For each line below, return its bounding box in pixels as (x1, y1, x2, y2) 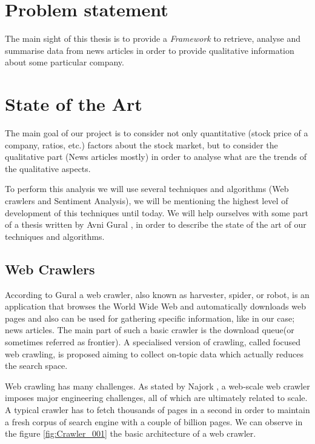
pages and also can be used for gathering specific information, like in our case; (5, 311, 295, 324)
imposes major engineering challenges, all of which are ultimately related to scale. (5, 391, 308, 404)
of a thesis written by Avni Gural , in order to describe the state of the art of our (5, 218, 307, 231)
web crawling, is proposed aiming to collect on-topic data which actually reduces (5, 347, 304, 360)
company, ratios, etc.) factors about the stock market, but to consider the (5, 138, 278, 151)
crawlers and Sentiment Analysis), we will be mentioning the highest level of (5, 194, 288, 207)
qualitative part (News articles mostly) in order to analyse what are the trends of (5, 150, 307, 163)
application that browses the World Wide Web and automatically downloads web (5, 300, 306, 313)
